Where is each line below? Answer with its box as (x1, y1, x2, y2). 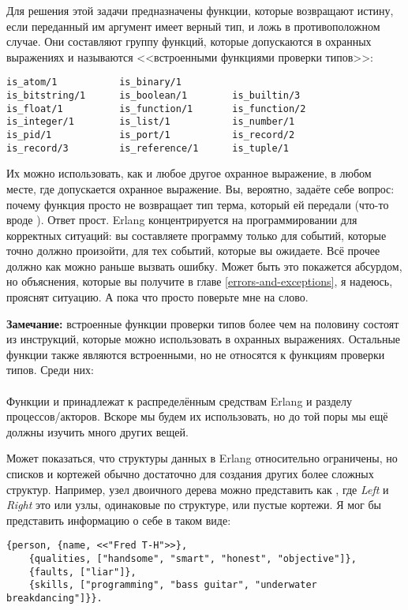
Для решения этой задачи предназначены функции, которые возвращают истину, (6, 2, 394, 18)
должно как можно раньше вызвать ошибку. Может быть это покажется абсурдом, (6, 257, 402, 274)
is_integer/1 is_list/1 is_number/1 (6, 116, 295, 128)
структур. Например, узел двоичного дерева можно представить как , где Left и (6, 481, 389, 497)
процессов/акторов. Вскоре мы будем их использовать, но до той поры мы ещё (6, 408, 388, 425)
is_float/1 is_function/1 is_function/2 (6, 103, 306, 114)
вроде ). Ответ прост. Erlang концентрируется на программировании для (6, 211, 357, 228)
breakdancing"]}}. (6, 593, 103, 604)
